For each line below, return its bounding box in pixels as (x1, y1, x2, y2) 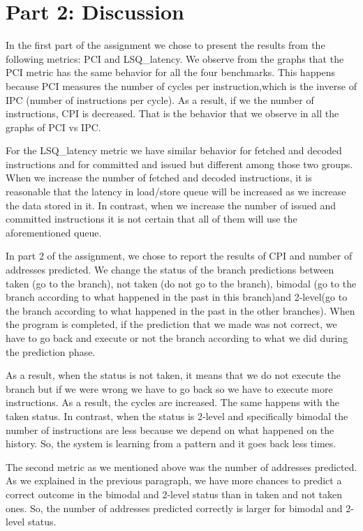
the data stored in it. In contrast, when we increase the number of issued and (6, 197, 336, 212)
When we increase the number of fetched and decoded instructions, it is (6, 170, 312, 185)
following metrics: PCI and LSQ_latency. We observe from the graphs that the (6, 51, 344, 66)
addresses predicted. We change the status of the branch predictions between (6, 262, 334, 277)
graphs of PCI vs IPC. (6, 119, 101, 134)
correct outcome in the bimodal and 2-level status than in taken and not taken (6, 486, 343, 501)
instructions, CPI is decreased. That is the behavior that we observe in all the (6, 106, 339, 121)
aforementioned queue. (6, 225, 102, 239)
